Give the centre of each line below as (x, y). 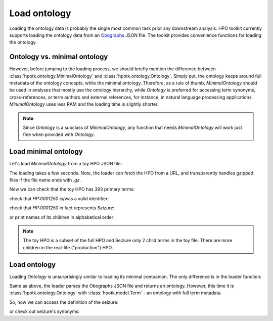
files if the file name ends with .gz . (45, 180)
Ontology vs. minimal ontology (59, 57)
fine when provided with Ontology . (59, 134)
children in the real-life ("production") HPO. (68, 247)
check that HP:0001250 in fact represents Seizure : (62, 208)
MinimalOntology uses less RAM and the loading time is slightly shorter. (84, 104)
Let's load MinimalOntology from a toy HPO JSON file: (66, 164)
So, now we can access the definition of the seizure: (64, 302)
